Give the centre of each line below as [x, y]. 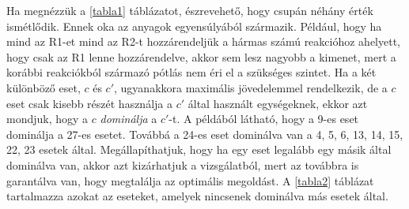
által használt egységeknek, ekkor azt [278, 103]
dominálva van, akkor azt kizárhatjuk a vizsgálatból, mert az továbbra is [183, 164]
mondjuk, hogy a [47, 119]
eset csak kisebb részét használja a [89, 103]
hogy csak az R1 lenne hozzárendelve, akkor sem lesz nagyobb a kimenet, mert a [201, 56]
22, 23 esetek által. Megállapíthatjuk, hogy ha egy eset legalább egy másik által [199, 149]
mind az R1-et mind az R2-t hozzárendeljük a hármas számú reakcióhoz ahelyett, [203, 41]
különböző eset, [44, 87]
